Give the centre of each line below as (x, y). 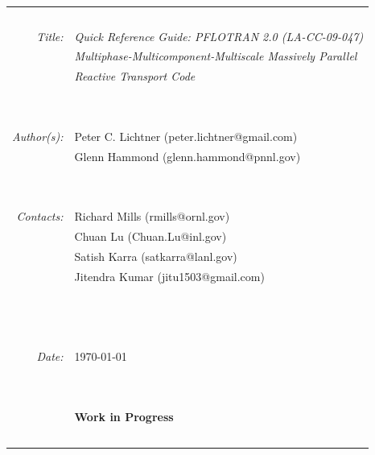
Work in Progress (124, 416)
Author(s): (38, 136)
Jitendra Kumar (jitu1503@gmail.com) (169, 276)
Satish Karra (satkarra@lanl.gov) (156, 256)
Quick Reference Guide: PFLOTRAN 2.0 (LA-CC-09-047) (219, 36)
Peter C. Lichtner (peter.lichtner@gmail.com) (186, 136)
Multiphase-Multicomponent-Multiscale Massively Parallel (216, 56)
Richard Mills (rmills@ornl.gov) (152, 216)
